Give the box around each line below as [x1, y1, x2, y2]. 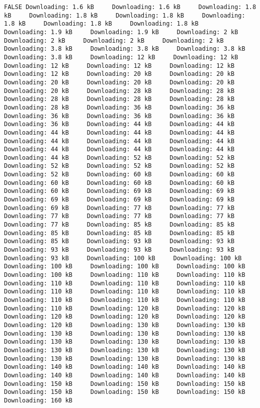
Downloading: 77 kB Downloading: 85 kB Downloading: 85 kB [4, 221, 235, 229]
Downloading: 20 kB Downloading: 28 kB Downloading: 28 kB [4, 87, 235, 94]
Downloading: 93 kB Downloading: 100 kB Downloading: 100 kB [4, 254, 242, 262]
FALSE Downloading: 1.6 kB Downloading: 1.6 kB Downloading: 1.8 [4, 4, 256, 11]
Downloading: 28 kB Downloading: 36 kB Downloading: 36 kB [4, 104, 235, 111]
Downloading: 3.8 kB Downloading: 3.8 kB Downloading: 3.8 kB [4, 45, 245, 53]
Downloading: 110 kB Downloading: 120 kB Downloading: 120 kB [4, 304, 245, 312]
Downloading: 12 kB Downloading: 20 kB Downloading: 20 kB [4, 70, 235, 78]
